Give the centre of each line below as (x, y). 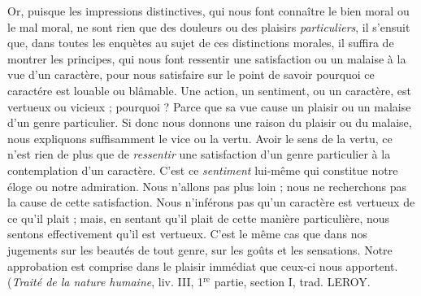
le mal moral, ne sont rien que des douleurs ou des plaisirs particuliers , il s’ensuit (209, 26)
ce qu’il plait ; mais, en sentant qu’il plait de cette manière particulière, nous (199, 218)
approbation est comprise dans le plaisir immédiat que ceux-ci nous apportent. (203, 266)
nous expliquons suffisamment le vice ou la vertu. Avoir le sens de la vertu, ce (200, 138)
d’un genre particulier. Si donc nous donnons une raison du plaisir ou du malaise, (210, 122)
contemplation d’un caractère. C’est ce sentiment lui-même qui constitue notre (203, 170)
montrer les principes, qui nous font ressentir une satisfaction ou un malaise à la (207, 58)
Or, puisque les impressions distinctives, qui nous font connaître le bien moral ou (208, 11)
